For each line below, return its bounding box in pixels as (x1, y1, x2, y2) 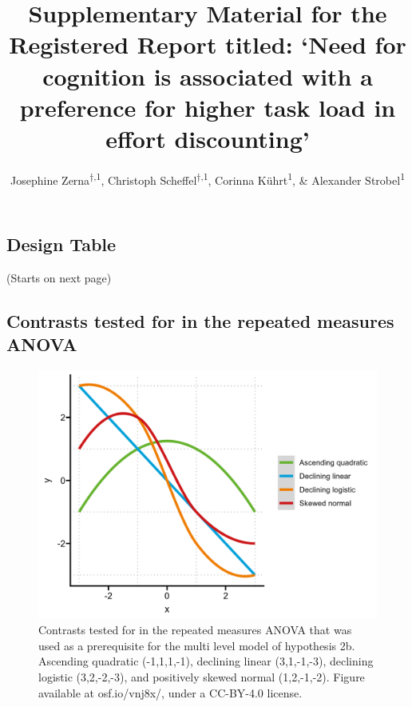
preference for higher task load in (19, 90, 396, 123)
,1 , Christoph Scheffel (93, 169, 197, 188)
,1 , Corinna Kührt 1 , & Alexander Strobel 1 (200, 169, 405, 188)
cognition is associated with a (42, 59, 373, 92)
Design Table (6, 232, 117, 257)
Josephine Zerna (10, 171, 90, 188)
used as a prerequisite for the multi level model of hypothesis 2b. (38, 637, 355, 653)
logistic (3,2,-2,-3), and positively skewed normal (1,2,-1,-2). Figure (38, 669, 365, 685)
